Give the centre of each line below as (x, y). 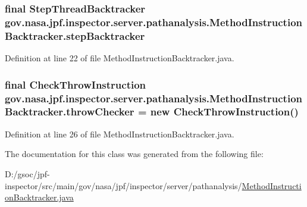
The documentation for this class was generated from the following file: (134, 154)
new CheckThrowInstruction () (224, 112)
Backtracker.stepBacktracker (75, 35)
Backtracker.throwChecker (70, 112)
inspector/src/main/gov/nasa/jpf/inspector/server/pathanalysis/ (123, 185)
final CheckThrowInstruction (76, 84)
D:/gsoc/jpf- (27, 173)
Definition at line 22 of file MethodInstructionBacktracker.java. (120, 58)
